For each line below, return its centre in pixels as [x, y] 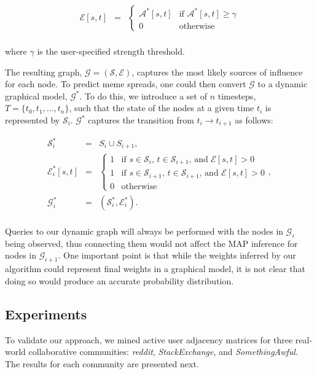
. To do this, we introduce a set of [143, 95]
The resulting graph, [44, 72]
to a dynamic [283, 84]
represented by [33, 120]
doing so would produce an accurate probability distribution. [119, 280]
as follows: [254, 120]
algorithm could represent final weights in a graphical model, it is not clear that [155, 269]
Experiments [46, 314]
